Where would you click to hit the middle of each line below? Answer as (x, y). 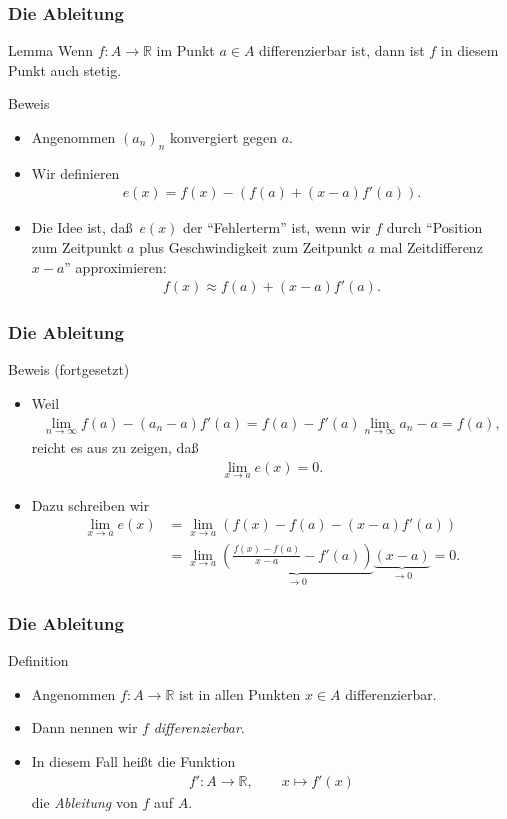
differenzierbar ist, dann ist (342, 50)
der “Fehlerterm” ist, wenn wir (277, 227)
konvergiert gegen (223, 137)
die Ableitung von (84, 801)
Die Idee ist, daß (82, 227)
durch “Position (434, 227)
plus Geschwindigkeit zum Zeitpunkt (251, 247)
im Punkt (185, 50)
